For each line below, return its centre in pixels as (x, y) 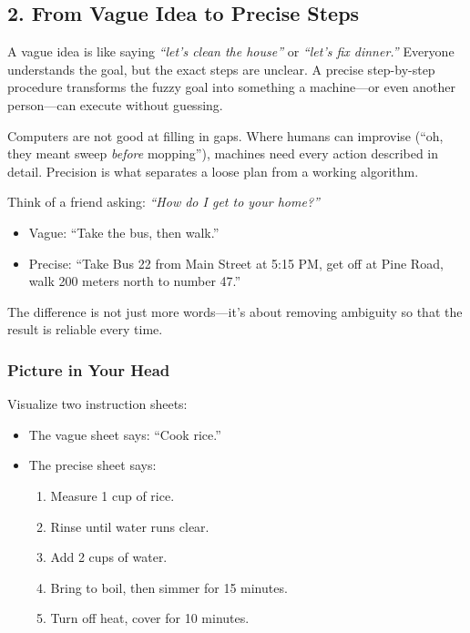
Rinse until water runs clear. (130, 526)
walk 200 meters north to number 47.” (135, 281)
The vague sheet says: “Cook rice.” (125, 434)
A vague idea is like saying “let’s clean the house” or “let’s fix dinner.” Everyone (231, 51)
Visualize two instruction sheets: (97, 404)
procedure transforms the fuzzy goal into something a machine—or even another (232, 87)
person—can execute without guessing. (115, 104)
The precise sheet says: (92, 465)
